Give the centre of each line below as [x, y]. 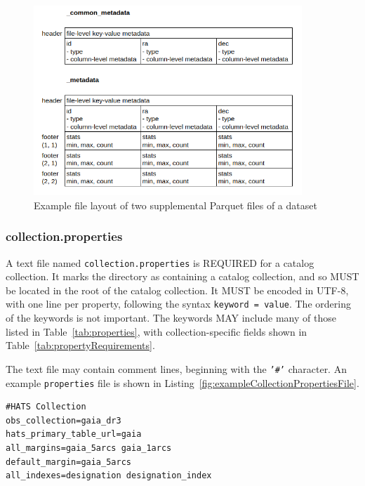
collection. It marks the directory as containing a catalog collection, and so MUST [182, 276]
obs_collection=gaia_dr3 [64, 420]
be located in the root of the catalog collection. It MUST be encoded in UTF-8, [177, 290]
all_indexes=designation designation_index [109, 476]
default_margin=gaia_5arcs [68, 462]
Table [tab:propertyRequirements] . [80, 345]
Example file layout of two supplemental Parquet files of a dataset [175, 205]
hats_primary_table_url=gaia [74, 434]
